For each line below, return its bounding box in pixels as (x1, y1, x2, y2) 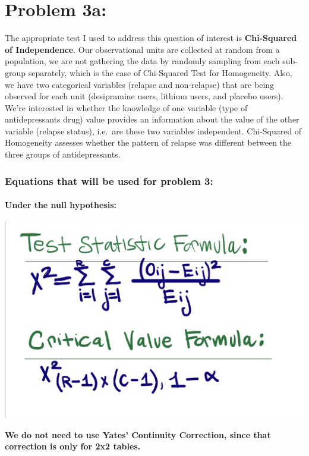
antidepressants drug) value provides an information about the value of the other (5, 113, 299, 125)
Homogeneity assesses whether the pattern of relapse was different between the (5, 136, 292, 149)
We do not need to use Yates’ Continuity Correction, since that (5, 428, 271, 441)
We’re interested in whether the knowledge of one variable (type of (5, 101, 248, 114)
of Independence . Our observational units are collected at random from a (5, 43, 280, 55)
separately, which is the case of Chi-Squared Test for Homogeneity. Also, (28, 66, 292, 78)
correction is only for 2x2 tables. (5, 440, 141, 452)
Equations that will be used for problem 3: (5, 173, 213, 188)
